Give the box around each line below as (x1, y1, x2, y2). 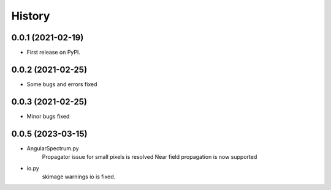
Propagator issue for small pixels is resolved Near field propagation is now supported (42, 153, 257, 161)
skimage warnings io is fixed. (42, 173, 116, 180)
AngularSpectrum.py (26, 144, 79, 152)
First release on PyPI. (26, 49, 81, 56)
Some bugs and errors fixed (26, 80, 97, 88)
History (11, 9, 50, 23)
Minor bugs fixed (26, 112, 70, 120)
